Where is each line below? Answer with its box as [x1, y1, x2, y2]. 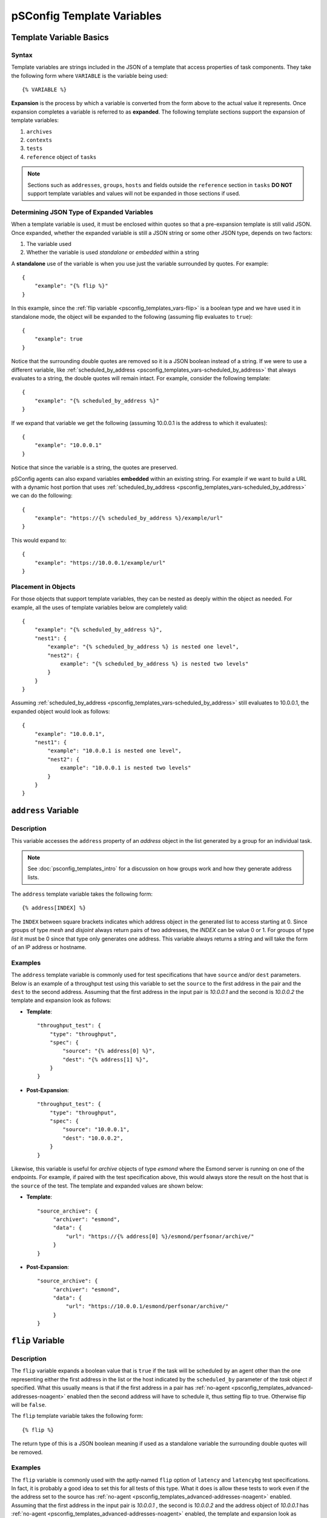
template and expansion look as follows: [11, 996, 111, 1004]
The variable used [26, 240, 72, 247]
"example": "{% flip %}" [34, 282, 108, 290]
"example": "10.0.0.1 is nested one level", [47, 747, 182, 754]
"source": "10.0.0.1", [62, 1126, 130, 1133]
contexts [26, 137, 53, 144]
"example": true [34, 336, 83, 342]
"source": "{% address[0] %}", [62, 1047, 156, 1055]
